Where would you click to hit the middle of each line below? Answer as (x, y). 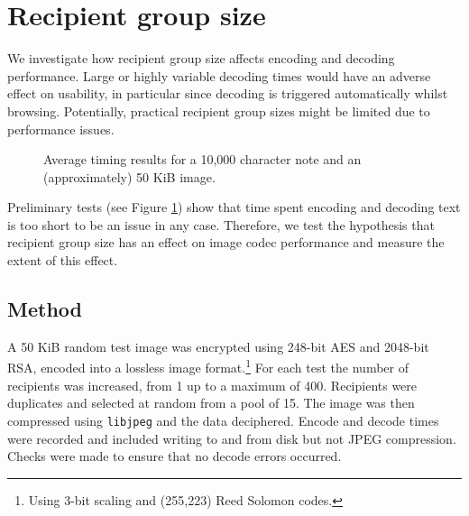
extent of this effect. (63, 260)
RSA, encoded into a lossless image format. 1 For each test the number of (208, 366)
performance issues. (61, 129)
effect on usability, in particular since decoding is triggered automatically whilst (228, 93)
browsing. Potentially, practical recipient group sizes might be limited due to (219, 111)
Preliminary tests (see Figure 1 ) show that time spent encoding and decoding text (234, 207)
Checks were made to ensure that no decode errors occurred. (175, 456)
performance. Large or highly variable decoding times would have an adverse (219, 75)
